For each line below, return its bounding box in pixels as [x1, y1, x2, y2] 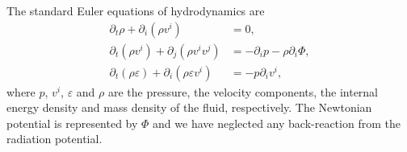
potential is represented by [6, 114, 138, 131]
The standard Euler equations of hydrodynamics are [6, 2, 265, 18]
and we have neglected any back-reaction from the [153, 114, 401, 131]
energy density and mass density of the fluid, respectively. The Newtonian [6, 99, 372, 116]
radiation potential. [6, 130, 103, 147]
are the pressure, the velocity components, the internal [107, 83, 379, 100]
